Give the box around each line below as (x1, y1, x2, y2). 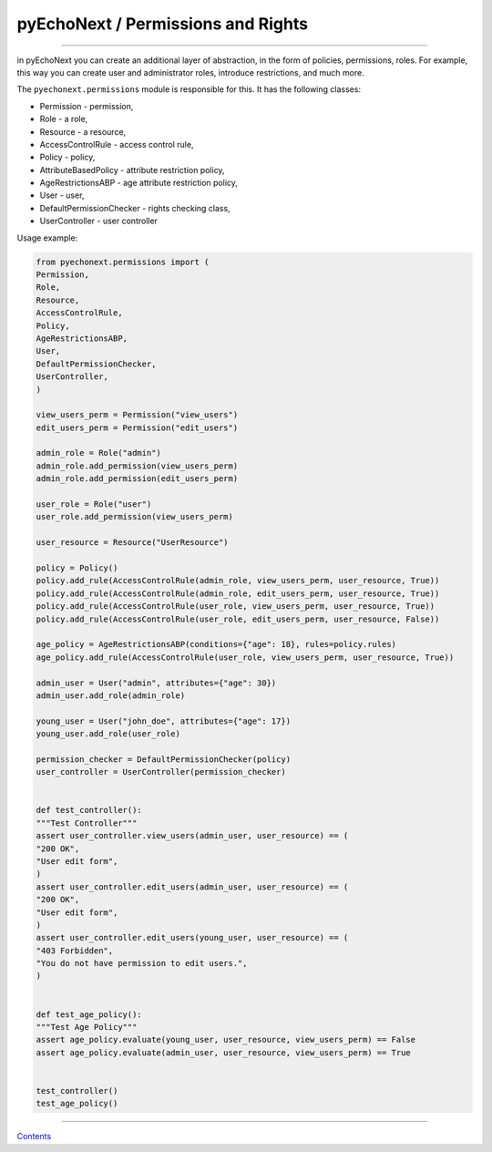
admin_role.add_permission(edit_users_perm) (36, 474, 239, 484)
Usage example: (16, 232, 78, 243)
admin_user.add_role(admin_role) (36, 690, 186, 701)
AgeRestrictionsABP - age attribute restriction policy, (39, 178, 239, 189)
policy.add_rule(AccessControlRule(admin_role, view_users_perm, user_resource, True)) (36, 575, 440, 586)
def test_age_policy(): (36, 1009, 143, 1020)
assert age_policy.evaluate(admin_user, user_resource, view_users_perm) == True (36, 1047, 412, 1057)
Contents (16, 1131, 52, 1142)
